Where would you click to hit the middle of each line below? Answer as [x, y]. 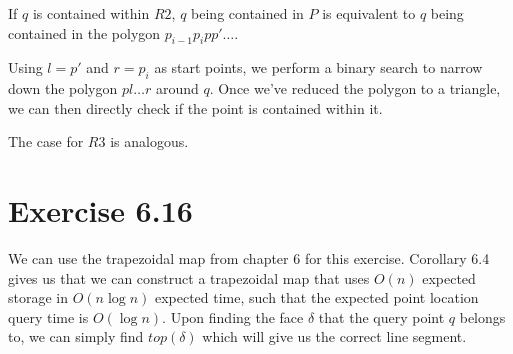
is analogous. [149, 141]
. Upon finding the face [233, 316]
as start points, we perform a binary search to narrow [318, 67]
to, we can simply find [76, 336]
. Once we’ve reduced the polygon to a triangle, [355, 88]
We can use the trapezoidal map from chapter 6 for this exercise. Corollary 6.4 [249, 258]
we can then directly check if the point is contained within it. [195, 107]
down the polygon [63, 88]
